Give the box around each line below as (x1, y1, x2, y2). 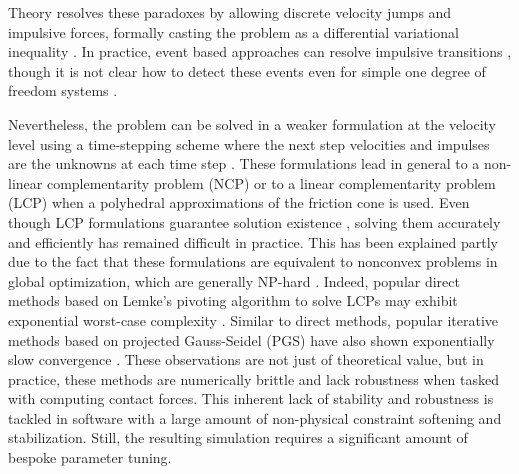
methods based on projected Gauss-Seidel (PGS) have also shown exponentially (8, 329, 495, 350)
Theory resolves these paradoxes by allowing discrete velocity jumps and (8, 2, 452, 22)
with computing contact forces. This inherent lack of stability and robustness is (8, 388, 494, 409)
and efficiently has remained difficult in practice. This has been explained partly (8, 231, 498, 252)
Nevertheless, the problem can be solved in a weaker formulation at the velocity (8, 113, 497, 134)
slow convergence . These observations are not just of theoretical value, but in (8, 349, 484, 370)
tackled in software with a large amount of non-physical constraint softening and (8, 407, 502, 428)
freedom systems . (8, 80, 118, 101)
